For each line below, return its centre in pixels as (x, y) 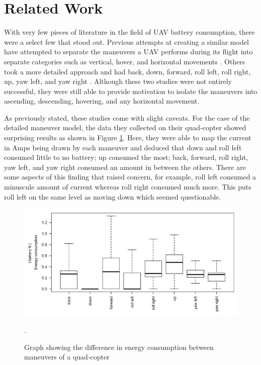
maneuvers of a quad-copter (67, 357)
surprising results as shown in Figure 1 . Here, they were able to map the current (128, 138)
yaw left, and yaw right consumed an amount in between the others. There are (125, 167)
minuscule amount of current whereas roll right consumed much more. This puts (128, 187)
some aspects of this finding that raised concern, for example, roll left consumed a (130, 177)
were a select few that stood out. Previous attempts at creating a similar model (126, 41)
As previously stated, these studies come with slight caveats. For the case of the (127, 117)
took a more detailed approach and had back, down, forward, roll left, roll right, (127, 71)
